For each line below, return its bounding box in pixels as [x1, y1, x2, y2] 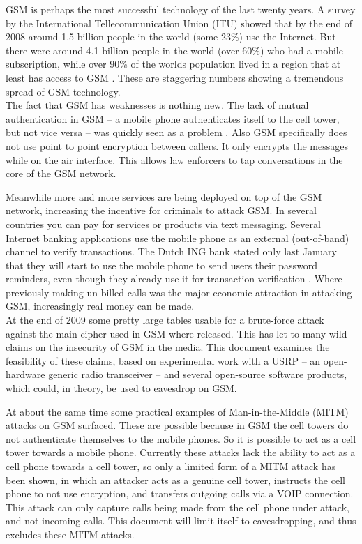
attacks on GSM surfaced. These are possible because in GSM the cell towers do [6, 418, 349, 432]
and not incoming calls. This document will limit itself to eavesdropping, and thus [6, 513, 356, 528]
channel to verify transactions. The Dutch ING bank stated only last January [6, 244, 337, 259]
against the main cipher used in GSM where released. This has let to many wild [6, 326, 347, 340]
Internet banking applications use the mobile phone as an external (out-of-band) [6, 230, 349, 245]
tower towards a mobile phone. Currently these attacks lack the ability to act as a [6, 445, 356, 460]
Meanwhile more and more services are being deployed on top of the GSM [6, 189, 322, 204]
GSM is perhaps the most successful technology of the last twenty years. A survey [6, 2, 356, 16]
